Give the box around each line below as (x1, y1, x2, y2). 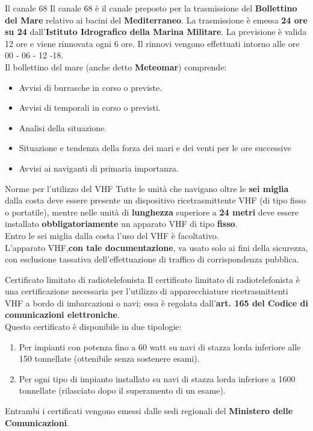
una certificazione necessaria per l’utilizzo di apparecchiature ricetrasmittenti (5, 285, 288, 297)
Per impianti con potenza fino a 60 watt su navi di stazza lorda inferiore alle (19, 340, 301, 353)
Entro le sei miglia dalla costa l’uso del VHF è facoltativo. (5, 229, 219, 241)
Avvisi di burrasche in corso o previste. (19, 81, 163, 93)
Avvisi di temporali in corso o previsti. (19, 101, 161, 114)
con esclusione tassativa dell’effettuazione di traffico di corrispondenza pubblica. (5, 253, 299, 265)
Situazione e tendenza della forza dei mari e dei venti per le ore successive (19, 141, 291, 154)
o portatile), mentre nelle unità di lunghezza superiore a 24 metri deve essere (5, 205, 299, 218)
